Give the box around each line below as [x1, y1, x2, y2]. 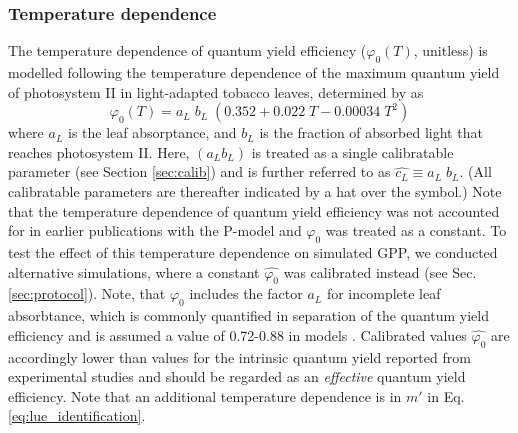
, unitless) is [413, 40, 488, 61]
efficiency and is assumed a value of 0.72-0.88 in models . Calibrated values [8, 324, 467, 345]
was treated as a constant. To [325, 220, 507, 241]
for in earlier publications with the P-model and [8, 220, 302, 241]
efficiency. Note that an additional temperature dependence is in [8, 385, 402, 406]
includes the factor [189, 283, 303, 304]
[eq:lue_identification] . [8, 405, 146, 426]
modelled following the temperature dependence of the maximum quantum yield [8, 62, 500, 83]
